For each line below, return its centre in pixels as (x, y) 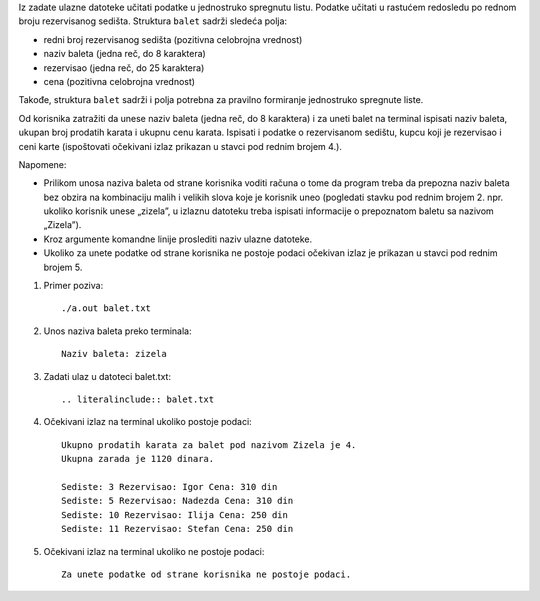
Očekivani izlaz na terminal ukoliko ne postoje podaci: (154, 551)
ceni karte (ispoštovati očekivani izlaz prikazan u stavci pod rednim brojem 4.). (180, 146)
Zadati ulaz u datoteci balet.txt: (107, 376)
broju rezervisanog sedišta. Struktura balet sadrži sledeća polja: (153, 21)
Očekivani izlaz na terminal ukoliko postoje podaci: (147, 422)
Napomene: (42, 164)
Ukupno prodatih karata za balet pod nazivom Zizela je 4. (209, 444)
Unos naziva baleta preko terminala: (117, 331)
